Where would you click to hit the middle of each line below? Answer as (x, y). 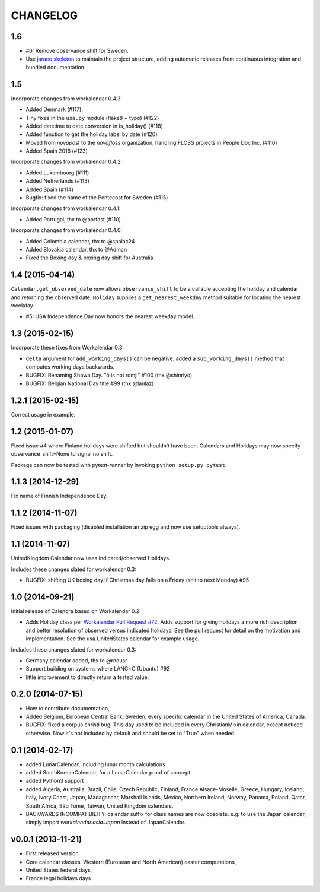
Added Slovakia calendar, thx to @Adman (76, 250)
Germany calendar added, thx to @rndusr (76, 660)
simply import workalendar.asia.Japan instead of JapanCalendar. (106, 823)
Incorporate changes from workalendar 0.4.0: (67, 230)
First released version (52, 853)
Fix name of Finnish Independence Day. (59, 496)
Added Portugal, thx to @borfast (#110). (74, 219)
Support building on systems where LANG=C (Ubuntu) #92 (98, 669)
